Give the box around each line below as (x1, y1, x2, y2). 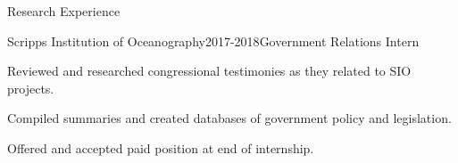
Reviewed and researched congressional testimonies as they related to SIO (7, 61, 412, 80)
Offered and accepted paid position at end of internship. (7, 138, 314, 157)
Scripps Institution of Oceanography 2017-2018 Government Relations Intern (7, 31, 420, 50)
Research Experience (7, 2, 121, 20)
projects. (7, 78, 54, 97)
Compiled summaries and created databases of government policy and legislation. (7, 109, 452, 127)
